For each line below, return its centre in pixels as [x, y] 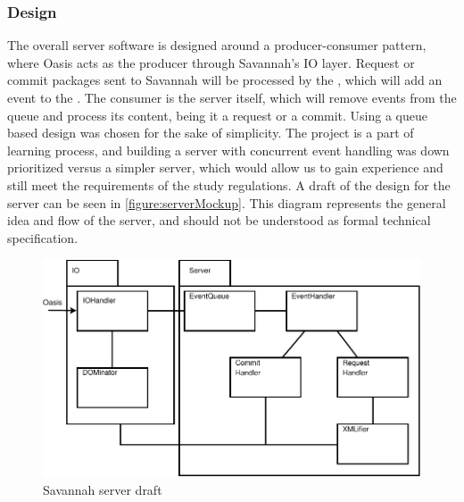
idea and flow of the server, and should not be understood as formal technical [219, 220]
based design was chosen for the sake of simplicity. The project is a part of [211, 133]
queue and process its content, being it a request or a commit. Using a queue [218, 115]
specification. [43, 237]
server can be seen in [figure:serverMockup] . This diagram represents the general [227, 202]
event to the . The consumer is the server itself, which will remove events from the [232, 97]
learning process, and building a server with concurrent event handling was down [228, 150]
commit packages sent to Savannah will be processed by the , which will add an [225, 80]
